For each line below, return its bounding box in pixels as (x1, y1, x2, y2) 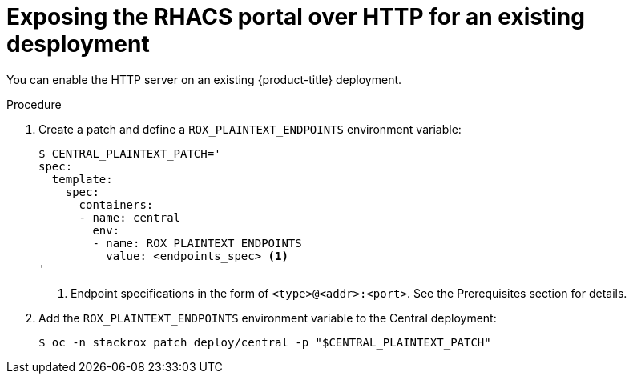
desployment (6, 30, 150, 58)
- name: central (79, 210, 181, 224)
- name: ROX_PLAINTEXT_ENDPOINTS (92, 236, 302, 250)
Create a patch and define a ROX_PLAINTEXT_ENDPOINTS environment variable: (38, 122, 462, 136)
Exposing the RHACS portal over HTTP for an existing (6, 3, 585, 30)
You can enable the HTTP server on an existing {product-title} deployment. (6, 72, 402, 86)
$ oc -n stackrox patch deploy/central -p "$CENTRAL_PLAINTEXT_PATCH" (38, 335, 491, 349)
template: (51, 172, 113, 186)
